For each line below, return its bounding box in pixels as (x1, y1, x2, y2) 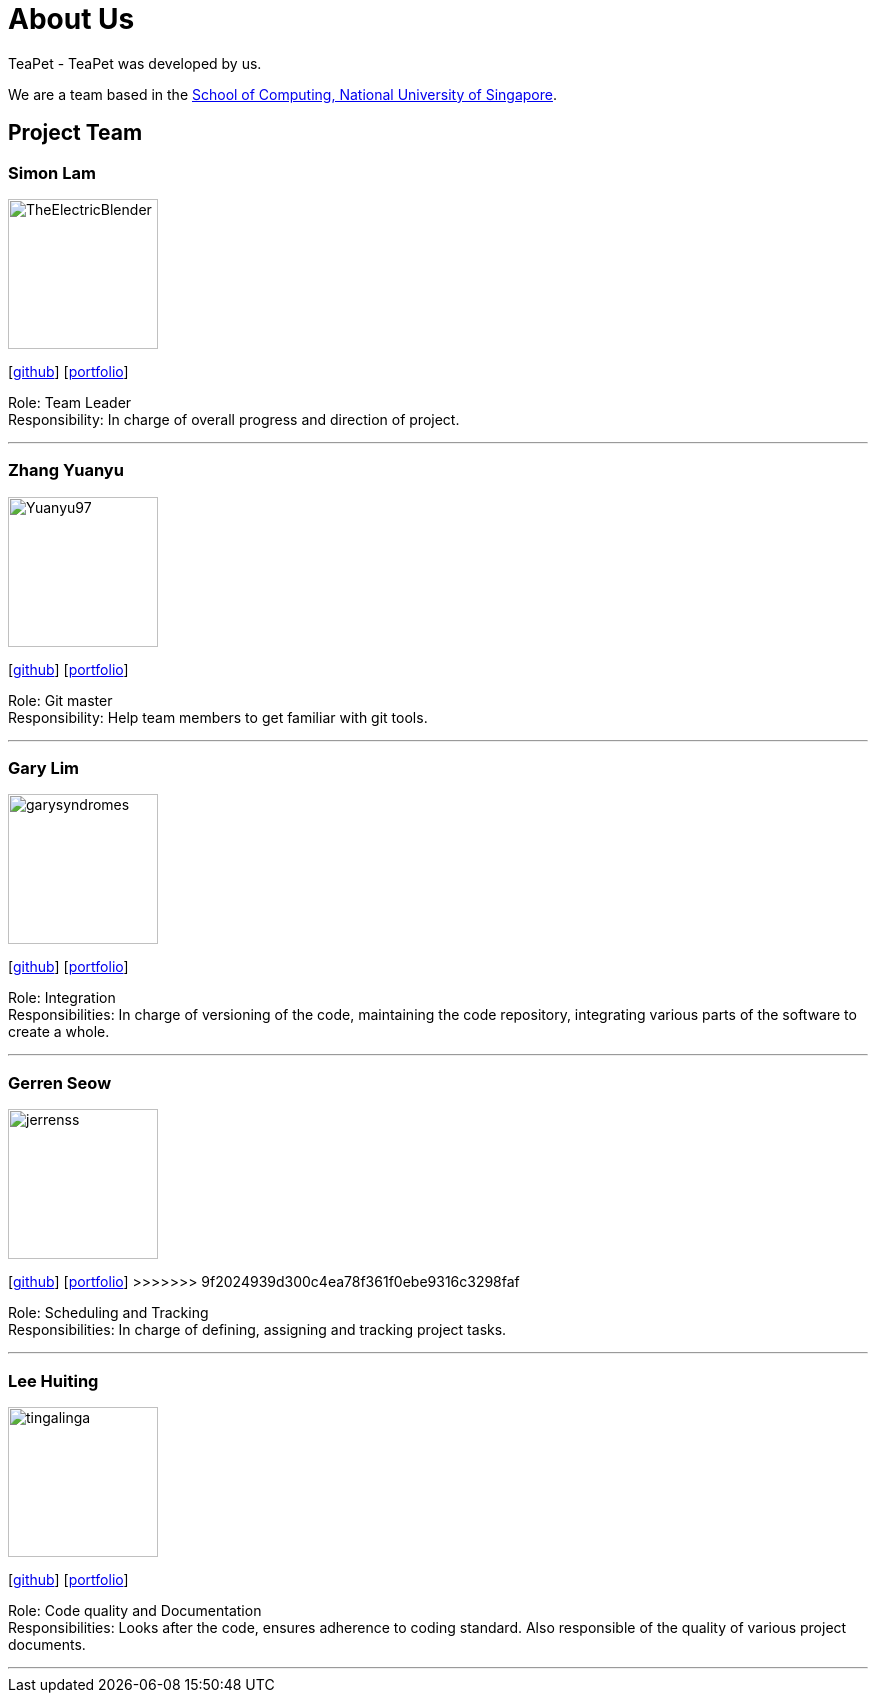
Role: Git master (8, 691, 113, 709)
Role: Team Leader (8, 393, 132, 411)
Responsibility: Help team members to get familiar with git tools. (8, 708, 428, 726)
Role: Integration (8, 989, 116, 1007)
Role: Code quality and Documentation (8, 1601, 262, 1619)
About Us (8, 2, 135, 36)
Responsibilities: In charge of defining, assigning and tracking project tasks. (8, 1321, 507, 1339)
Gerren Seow (8, 1072, 112, 1093)
